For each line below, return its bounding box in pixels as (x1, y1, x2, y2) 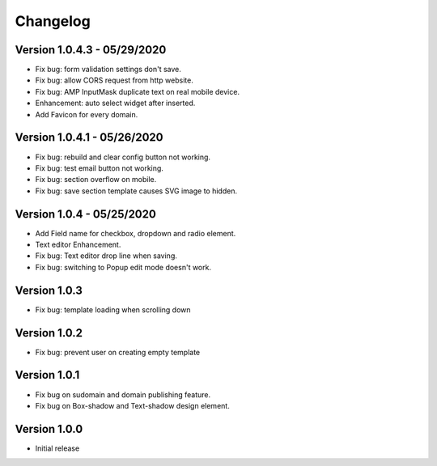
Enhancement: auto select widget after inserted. (35, 98, 196, 108)
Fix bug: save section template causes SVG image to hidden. (35, 186, 238, 196)
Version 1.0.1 (15, 368, 80, 382)
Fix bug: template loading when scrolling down (35, 304, 191, 315)
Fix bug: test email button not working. (35, 163, 163, 173)
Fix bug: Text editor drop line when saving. (35, 251, 178, 261)
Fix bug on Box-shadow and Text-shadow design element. (35, 400, 230, 410)
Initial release (35, 443, 80, 453)
